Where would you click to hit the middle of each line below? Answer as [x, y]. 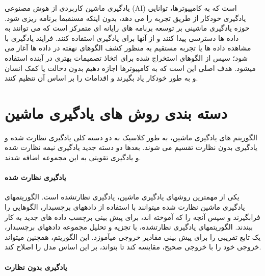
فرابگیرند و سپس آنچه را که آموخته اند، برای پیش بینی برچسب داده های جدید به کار [132, 217]
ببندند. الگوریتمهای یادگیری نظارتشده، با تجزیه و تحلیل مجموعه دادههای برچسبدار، [129, 227]
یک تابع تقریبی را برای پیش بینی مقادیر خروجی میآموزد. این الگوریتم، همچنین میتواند [133, 236]
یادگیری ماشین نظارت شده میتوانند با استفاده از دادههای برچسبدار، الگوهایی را [125, 207]
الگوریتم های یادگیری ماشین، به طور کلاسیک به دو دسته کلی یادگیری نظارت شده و [131, 137]
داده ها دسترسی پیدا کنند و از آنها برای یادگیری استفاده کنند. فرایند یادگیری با [122, 37]
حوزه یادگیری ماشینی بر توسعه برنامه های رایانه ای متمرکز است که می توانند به [127, 28]
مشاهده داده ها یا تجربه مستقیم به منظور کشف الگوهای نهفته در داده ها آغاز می [128, 48]
